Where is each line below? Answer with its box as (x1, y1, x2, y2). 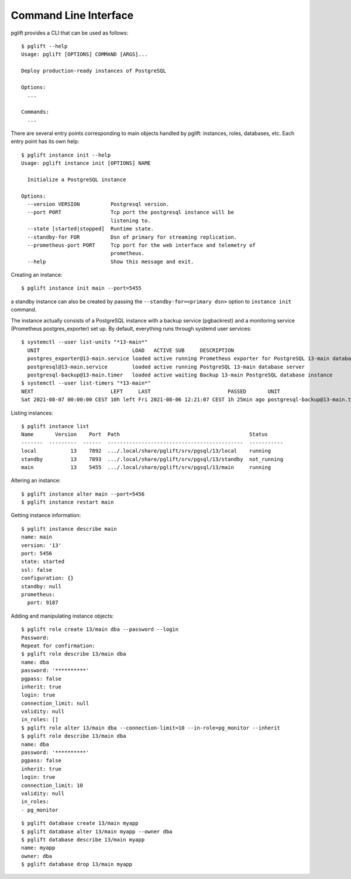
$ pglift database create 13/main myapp (21, 820, 139, 827)
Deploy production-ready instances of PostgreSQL (21, 67, 167, 74)
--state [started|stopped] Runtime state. (27, 226, 154, 232)
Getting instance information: (11, 512, 81, 519)
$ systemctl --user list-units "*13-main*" (21, 339, 148, 345)
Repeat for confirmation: (21, 642, 96, 649)
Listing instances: (11, 409, 53, 416)
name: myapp (21, 844, 56, 851)
